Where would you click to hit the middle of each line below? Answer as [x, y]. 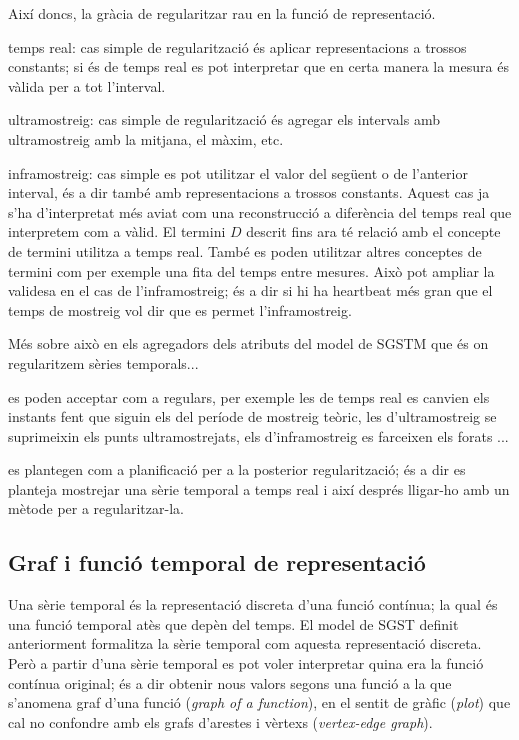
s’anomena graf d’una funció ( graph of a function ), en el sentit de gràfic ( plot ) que [259, 702]
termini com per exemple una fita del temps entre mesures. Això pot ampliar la [251, 270]
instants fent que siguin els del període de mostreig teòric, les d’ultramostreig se [252, 416]
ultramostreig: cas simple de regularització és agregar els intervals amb [224, 119]
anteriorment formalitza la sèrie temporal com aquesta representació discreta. [245, 643]
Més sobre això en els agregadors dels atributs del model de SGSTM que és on [248, 343]
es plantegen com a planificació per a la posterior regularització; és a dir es [237, 469]
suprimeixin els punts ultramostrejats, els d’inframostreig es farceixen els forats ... [258, 435]
